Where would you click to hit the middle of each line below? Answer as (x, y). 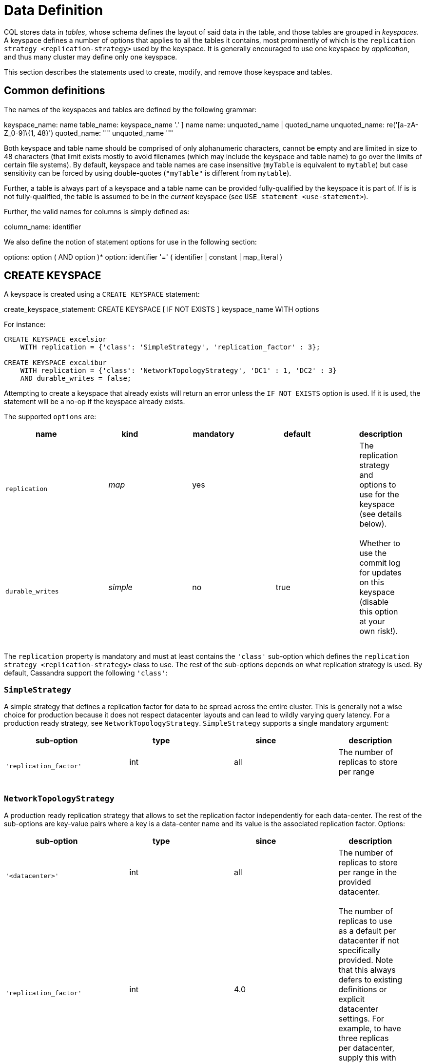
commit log (380, 563)
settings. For (361, 1018)
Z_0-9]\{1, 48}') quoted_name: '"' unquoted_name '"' (89, 133)
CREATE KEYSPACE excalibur (55, 363)
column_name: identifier (43, 226)
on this (372, 583)
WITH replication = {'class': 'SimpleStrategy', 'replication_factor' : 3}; (170, 347)
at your (372, 622)
